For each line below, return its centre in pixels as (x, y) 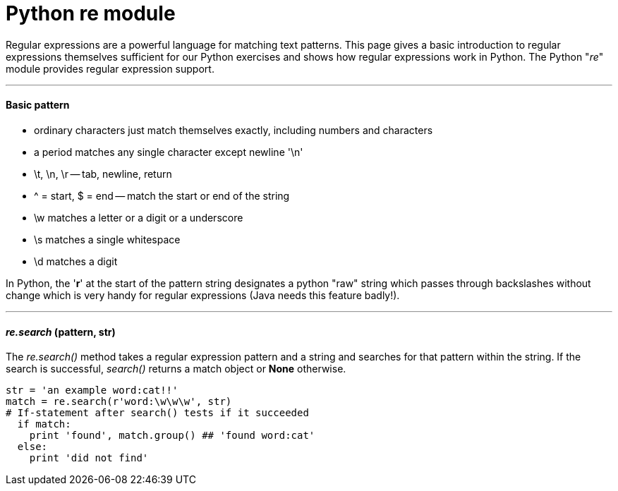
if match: (44, 424)
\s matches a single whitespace (107, 239)
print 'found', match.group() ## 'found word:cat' (172, 436)
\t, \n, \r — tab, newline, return (103, 174)
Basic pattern (38, 105)
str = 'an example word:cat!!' (92, 390)
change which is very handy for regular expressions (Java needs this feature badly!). (203, 295)
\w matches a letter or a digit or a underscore (139, 217)
